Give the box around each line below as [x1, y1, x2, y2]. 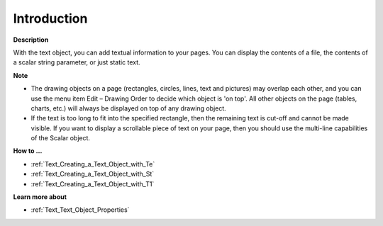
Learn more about [13, 193, 67, 201]
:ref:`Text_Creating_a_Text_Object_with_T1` [30, 179, 155, 188]
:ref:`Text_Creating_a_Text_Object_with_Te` [30, 159, 155, 168]
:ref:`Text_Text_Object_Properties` [30, 205, 130, 214]
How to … [13, 147, 43, 155]
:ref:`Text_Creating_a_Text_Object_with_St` [30, 170, 155, 179]
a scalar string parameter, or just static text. [13, 58, 141, 67]
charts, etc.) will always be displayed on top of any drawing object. [30, 103, 226, 113]
